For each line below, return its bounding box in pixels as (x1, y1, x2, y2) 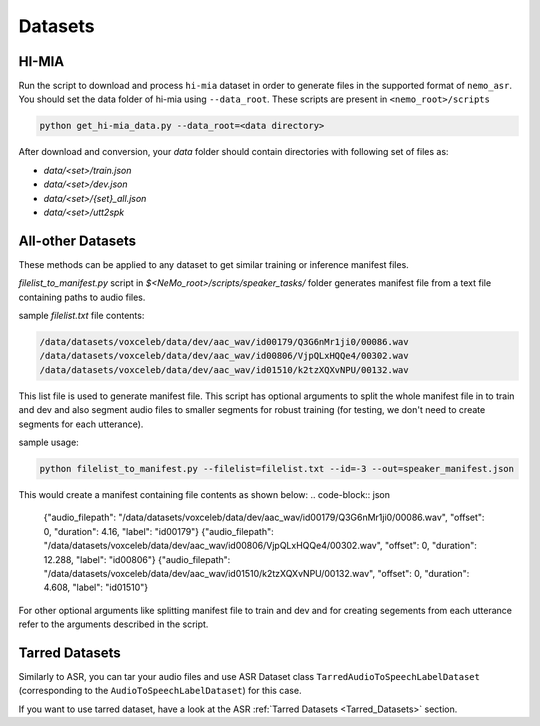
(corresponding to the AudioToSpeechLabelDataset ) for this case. (18, 685, 302, 697)
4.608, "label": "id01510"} (43, 581, 149, 594)
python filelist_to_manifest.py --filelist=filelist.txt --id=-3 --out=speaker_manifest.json (39, 463, 515, 474)
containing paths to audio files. (18, 291, 146, 303)
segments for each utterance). (18, 418, 144, 430)
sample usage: (18, 436, 79, 448)
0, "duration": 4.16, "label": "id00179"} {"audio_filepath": (43, 525, 274, 537)
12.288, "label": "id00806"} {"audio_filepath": (43, 553, 231, 565)
